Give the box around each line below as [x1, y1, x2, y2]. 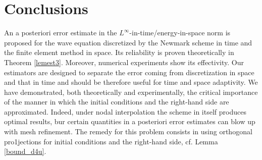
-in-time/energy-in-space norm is [129, 27, 231, 38]
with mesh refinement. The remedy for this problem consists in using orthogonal [4, 126, 252, 137]
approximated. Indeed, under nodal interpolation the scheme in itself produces [4, 106, 246, 117]
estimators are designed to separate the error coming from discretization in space [4, 67, 254, 77]
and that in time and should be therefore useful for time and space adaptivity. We [4, 77, 258, 87]
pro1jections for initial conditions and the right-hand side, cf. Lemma [4, 136, 218, 146]
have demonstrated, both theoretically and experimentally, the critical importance [4, 86, 258, 97]
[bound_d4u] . [4, 146, 46, 156]
